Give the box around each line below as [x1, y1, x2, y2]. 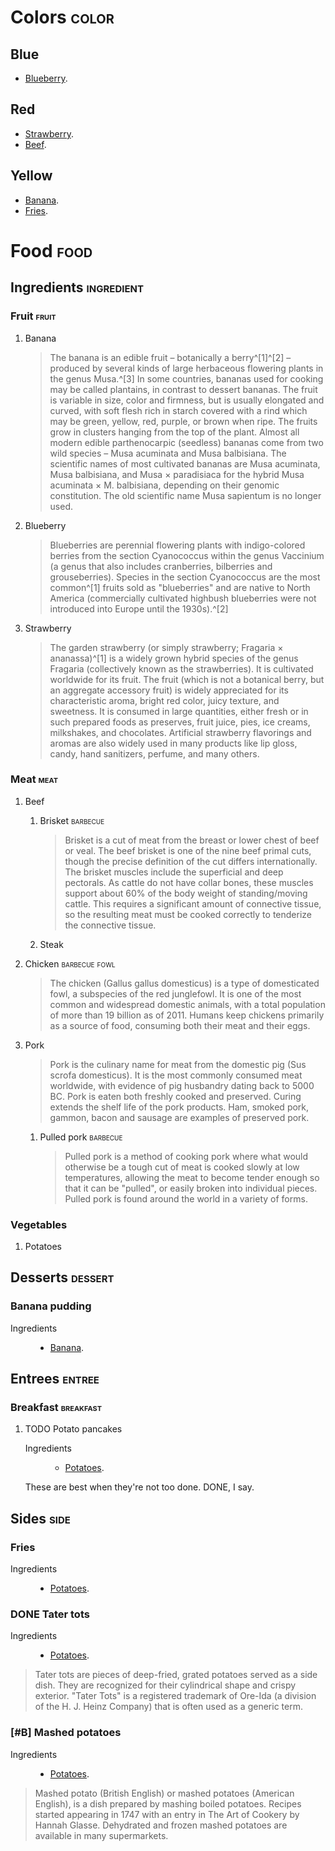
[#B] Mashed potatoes [10, 1726, 122, 1740]
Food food [10, 239, 93, 262]
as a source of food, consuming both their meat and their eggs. [49, 1019, 311, 1031]
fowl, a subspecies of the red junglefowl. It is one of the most [49, 987, 302, 1000]
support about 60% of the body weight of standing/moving [64, 887, 308, 899]
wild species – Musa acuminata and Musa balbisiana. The [49, 447, 287, 459]
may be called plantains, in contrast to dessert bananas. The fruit [49, 383, 318, 395]
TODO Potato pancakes [24, 1423, 123, 1435]
